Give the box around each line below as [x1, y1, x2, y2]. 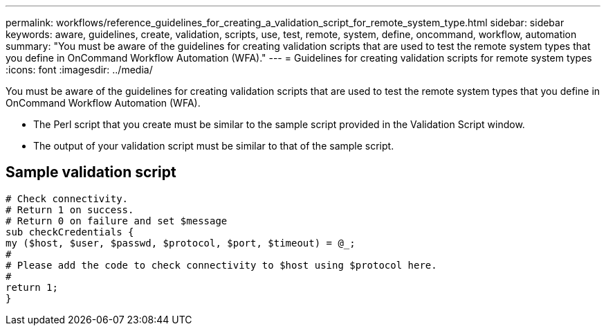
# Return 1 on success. [6, 204, 134, 215]
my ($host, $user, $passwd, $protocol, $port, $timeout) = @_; [6, 237, 356, 249]
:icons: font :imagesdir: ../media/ [6, 64, 153, 75]
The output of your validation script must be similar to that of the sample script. [33, 140, 394, 152]
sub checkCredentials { [6, 226, 134, 238]
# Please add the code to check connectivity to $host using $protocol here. [6, 259, 437, 271]
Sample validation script [6, 163, 176, 181]
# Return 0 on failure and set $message [6, 215, 228, 226]
